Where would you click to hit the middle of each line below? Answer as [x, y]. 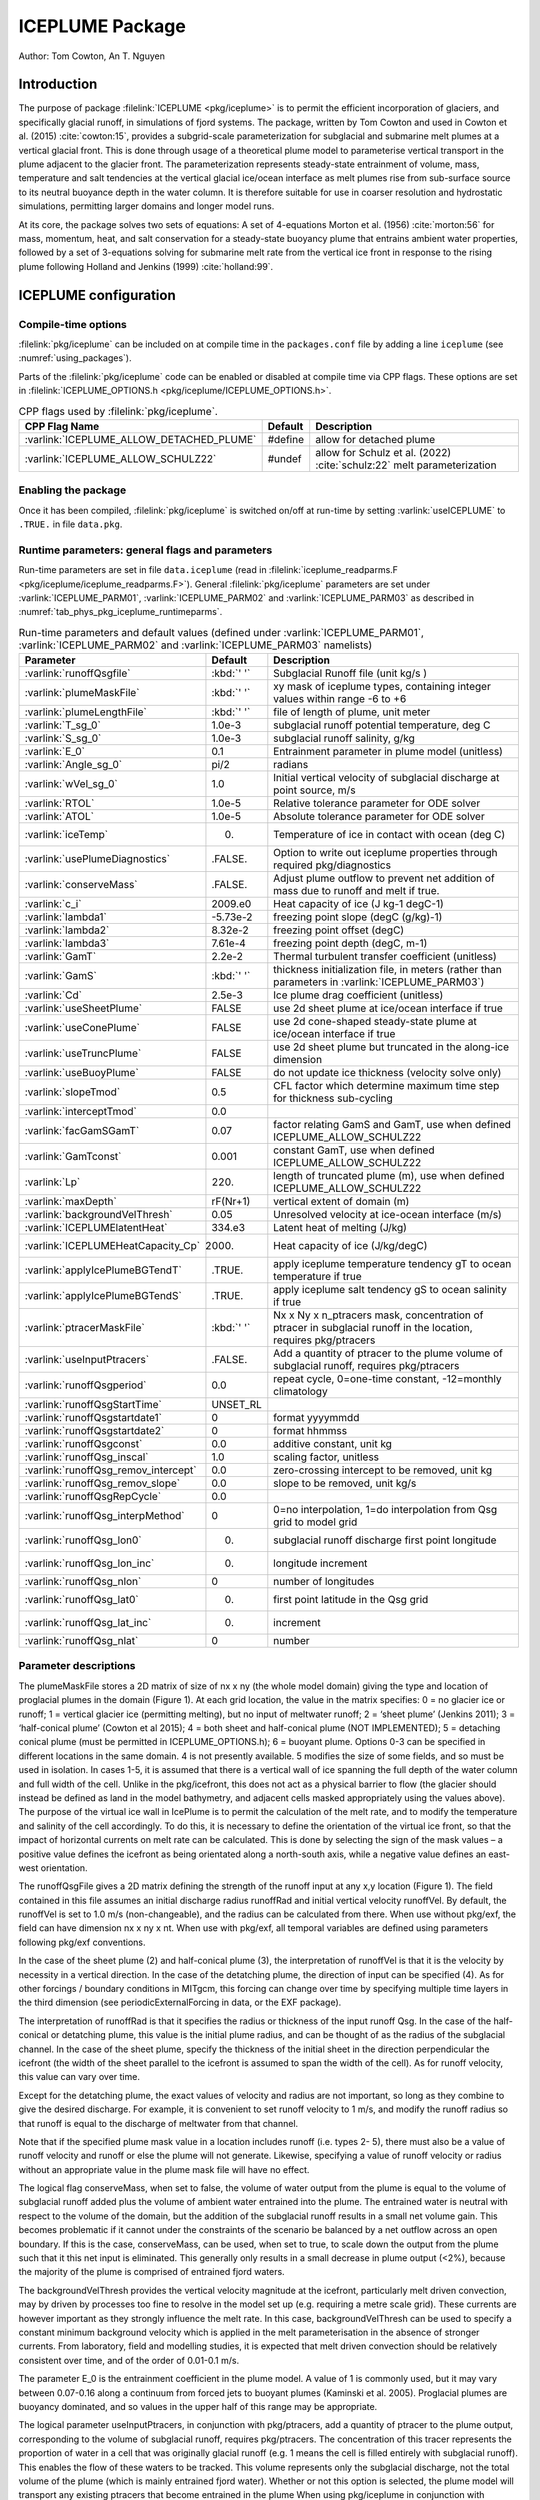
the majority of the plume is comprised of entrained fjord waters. [151, 2272]
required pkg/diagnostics [332, 865]
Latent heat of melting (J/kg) [340, 1228]
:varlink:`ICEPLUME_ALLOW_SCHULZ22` [120, 458]
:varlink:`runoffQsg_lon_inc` [89, 1563]
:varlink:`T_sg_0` [63, 725]
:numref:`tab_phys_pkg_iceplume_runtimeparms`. [120, 612]
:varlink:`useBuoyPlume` [81, 1073]
